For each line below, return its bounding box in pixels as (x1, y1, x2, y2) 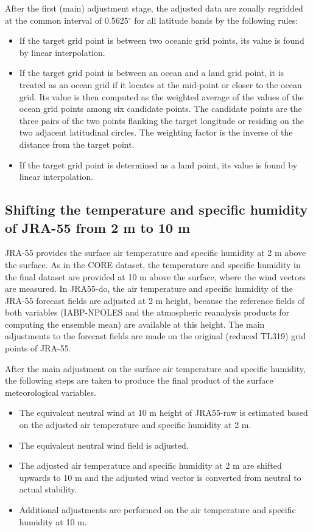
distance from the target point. (19, 137, 135, 150)
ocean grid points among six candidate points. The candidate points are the (19, 102, 302, 115)
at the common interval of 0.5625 (5, 13, 128, 26)
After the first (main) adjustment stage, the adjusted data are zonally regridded (5, 2, 303, 14)
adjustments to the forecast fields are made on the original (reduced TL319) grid (5, 330, 306, 342)
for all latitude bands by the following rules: (134, 13, 298, 26)
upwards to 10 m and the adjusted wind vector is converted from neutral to (19, 471, 301, 483)
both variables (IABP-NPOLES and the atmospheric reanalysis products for (5, 306, 290, 319)
